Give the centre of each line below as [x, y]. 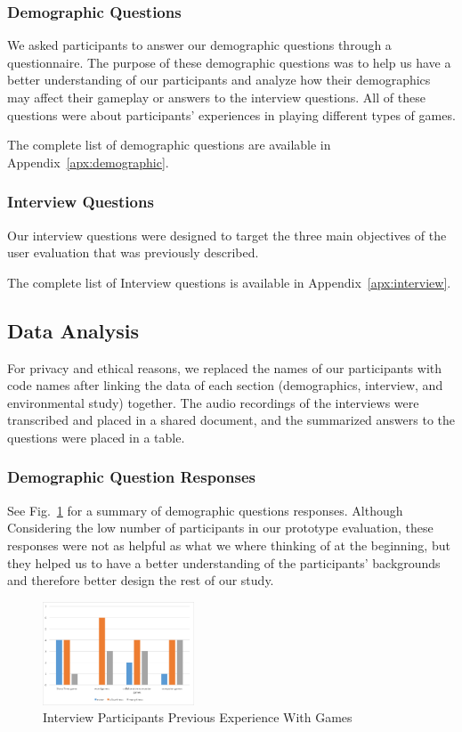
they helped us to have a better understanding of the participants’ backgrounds [224, 562]
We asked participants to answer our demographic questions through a [199, 45]
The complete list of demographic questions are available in [169, 145]
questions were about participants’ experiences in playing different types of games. [231, 114]
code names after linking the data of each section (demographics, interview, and [225, 385]
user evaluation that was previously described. [133, 252]
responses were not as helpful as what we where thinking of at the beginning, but [229, 545]
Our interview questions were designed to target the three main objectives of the [227, 235]
